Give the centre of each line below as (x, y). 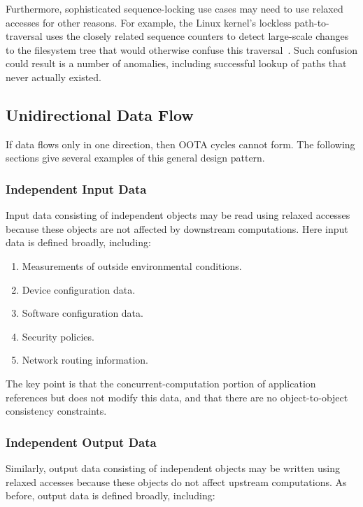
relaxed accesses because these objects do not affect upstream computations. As (176, 481)
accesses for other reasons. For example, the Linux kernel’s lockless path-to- (168, 22)
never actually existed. (54, 77)
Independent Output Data (81, 442)
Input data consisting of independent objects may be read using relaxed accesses (178, 215)
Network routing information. (85, 360)
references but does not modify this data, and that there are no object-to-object (177, 397)
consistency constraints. (56, 411)
